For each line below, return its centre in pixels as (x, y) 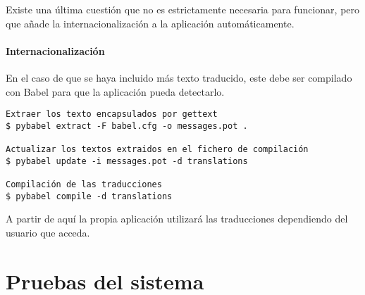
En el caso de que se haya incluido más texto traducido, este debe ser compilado (179, 77)
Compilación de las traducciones (84, 185)
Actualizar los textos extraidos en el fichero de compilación (157, 150)
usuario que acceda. (48, 233)
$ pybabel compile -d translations (89, 196)
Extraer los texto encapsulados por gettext (112, 114)
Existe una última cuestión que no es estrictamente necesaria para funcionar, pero (183, 9)
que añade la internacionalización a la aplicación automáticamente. (150, 23)
